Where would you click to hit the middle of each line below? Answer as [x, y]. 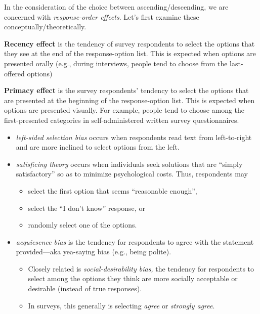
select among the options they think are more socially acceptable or [133, 278]
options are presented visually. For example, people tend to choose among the [124, 110]
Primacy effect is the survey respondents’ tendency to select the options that [126, 90]
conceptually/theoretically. [45, 27]
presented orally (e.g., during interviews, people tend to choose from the [116, 63]
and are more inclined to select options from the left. [98, 147]
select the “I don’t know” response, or [86, 208]
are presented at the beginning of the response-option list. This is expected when [129, 100]
